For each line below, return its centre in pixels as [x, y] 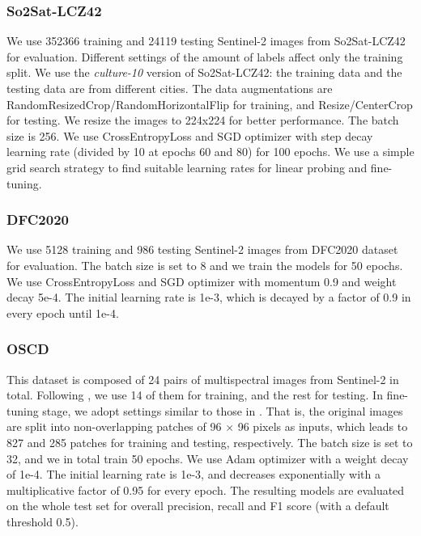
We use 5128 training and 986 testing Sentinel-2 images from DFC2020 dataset [202, 249]
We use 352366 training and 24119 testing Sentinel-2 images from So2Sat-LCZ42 [206, 41]
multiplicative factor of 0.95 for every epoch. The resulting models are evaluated [206, 490]
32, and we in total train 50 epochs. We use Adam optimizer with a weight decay [208, 458]
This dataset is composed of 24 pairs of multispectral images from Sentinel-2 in [203, 379]
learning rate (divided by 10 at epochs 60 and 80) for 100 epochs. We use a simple [210, 152]
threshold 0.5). [43, 521]
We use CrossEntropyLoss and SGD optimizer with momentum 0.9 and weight [202, 281]
